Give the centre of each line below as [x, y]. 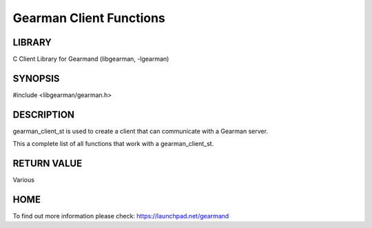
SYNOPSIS [36, 78]
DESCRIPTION [44, 115]
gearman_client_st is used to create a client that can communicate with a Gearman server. [141, 131]
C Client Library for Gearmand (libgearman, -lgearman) [91, 59]
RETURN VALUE [48, 164]
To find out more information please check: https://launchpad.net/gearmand [121, 216]
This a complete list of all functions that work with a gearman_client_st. [113, 144]
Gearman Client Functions [89, 18]
